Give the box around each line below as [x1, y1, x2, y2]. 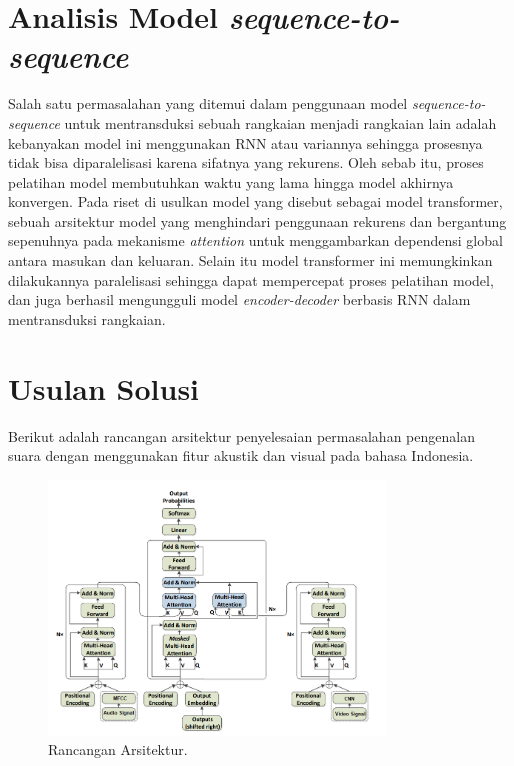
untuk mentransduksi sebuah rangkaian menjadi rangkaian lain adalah [64, 112, 497, 133]
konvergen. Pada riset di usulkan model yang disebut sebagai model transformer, [8, 191, 503, 212]
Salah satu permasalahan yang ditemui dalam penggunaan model [8, 93, 408, 114]
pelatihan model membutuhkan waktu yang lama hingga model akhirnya [8, 171, 454, 192]
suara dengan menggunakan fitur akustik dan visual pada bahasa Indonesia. [8, 445, 474, 466]
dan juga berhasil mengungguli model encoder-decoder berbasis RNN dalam [8, 289, 471, 310]
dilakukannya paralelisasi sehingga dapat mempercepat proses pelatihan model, [8, 269, 494, 290]
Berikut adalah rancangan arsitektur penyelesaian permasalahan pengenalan [8, 425, 475, 446]
